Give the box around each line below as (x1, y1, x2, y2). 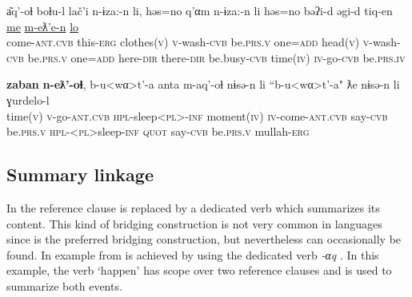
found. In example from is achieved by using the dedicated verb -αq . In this (6, 246, 379, 263)
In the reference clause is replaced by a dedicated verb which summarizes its (6, 199, 380, 216)
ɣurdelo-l (6, 91, 50, 108)
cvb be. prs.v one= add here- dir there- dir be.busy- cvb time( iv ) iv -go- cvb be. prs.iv (6, 49, 406, 65)
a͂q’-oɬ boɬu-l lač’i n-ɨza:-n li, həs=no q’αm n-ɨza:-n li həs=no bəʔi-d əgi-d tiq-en (6, 2, 393, 18)
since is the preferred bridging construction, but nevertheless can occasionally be (6, 231, 402, 247)
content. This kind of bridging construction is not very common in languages (6, 215, 382, 232)
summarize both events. (6, 277, 122, 294)
